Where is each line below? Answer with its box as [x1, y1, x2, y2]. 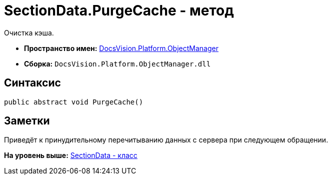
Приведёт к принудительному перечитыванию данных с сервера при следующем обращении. [4, 135, 328, 144]
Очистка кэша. [4, 28, 54, 37]
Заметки [4, 114, 50, 127]
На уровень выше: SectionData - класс [4, 151, 137, 160]
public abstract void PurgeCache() [4, 97, 143, 106]
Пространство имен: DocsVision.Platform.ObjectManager [24, 43, 218, 52]
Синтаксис [4, 76, 61, 89]
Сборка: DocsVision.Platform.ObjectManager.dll [24, 59, 211, 68]
